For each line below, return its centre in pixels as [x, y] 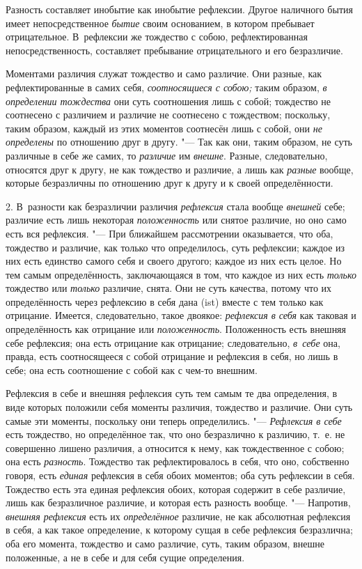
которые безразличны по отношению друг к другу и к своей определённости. [170, 183]
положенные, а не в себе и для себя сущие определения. [125, 557]
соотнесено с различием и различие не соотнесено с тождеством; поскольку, [168, 115]
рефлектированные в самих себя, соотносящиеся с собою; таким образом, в [166, 87]
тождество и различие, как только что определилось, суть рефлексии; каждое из [175, 247]
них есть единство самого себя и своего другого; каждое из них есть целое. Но [174, 261]
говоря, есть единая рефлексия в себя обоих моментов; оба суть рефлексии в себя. [180, 475]
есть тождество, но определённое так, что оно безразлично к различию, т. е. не [175, 434]
